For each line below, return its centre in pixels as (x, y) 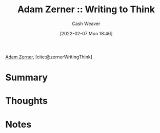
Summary (26, 77)
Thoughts (26, 101)
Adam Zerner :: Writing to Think (86, 9)
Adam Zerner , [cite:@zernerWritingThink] (49, 57)
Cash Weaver (86, 24)
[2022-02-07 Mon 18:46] (86, 33)
